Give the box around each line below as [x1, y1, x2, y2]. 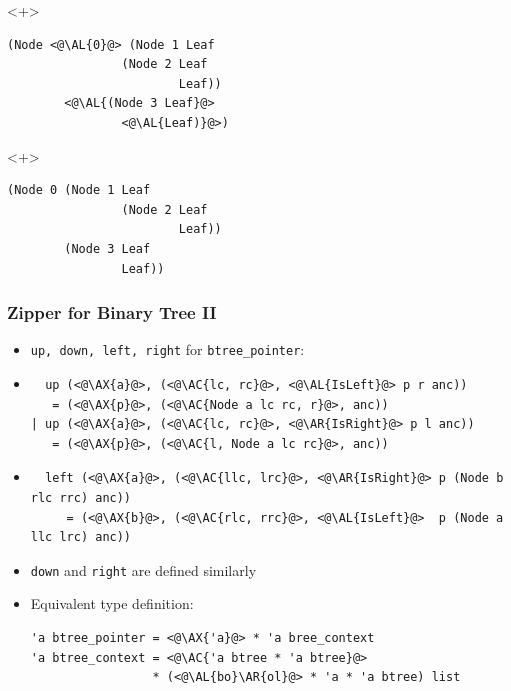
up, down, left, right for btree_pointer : [30, 339, 305, 360]
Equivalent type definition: [30, 593, 194, 614]
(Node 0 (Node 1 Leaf [7, 183, 151, 198]
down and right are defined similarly [30, 559, 257, 580]
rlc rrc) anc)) [30, 490, 132, 505]
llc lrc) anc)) [30, 530, 132, 545]
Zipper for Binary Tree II [7, 300, 217, 325]
